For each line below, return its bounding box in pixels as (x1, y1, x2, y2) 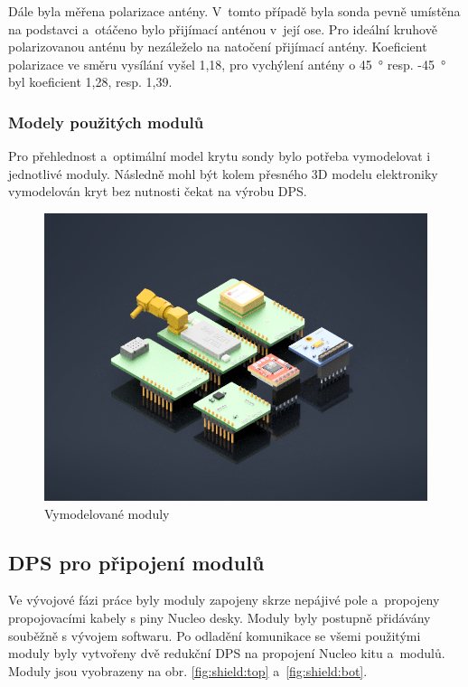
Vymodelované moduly (44, 503, 170, 522)
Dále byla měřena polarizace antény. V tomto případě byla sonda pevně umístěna (8, 2, 461, 20)
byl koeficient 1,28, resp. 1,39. (8, 72, 173, 91)
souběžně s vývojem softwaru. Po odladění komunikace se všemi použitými (8, 626, 421, 645)
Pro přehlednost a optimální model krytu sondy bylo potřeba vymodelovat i (8, 146, 431, 165)
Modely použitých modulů (8, 110, 204, 133)
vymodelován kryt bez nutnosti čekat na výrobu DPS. (8, 182, 307, 201)
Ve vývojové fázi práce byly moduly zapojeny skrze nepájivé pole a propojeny (8, 590, 440, 609)
